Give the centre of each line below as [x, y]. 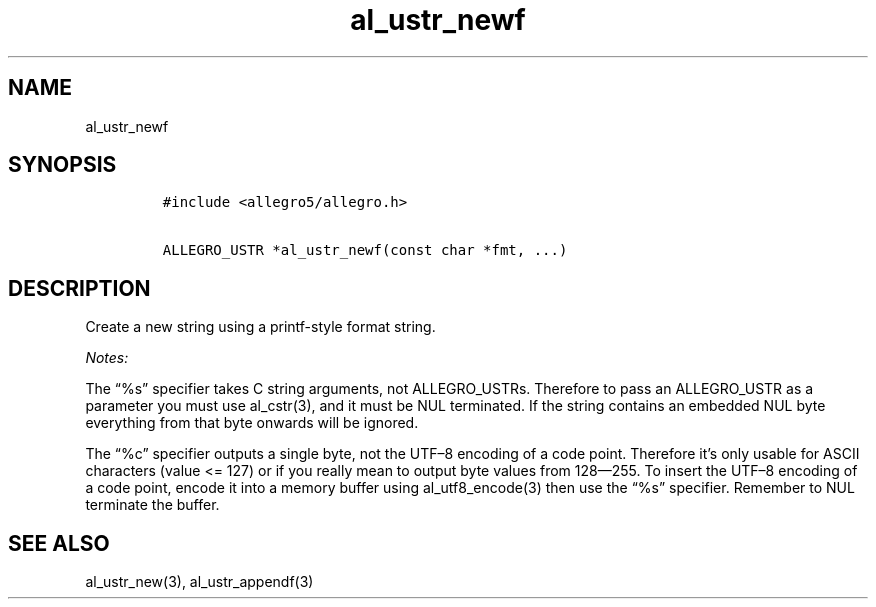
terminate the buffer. [152, 505]
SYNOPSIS [62, 165]
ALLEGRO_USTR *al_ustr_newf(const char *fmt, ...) [365, 250]
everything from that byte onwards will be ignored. [252, 423]
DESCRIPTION [79, 288]
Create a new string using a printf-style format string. [260, 327]
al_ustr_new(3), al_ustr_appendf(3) [199, 582]
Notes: [107, 358]
